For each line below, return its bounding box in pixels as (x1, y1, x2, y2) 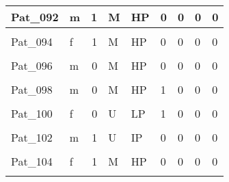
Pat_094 (11, 34, 53, 49)
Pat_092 (11, 9, 59, 25)
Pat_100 (11, 105, 53, 121)
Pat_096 (11, 57, 53, 73)
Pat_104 (11, 153, 53, 169)
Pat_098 (11, 81, 53, 97)
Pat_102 (11, 129, 53, 145)
